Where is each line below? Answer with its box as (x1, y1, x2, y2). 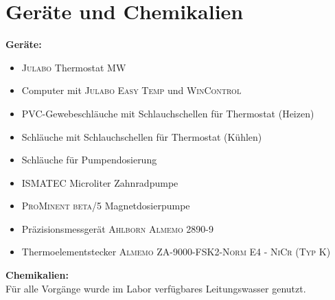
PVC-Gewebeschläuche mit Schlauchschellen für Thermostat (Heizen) (21, 106, 314, 120)
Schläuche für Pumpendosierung (21, 152, 157, 167)
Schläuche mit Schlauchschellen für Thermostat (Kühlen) (21, 129, 262, 143)
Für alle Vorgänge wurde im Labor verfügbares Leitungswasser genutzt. (5, 281, 306, 295)
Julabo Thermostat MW (21, 60, 126, 74)
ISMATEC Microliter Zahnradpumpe (21, 175, 178, 189)
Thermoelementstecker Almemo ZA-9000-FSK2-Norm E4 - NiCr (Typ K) (21, 244, 331, 259)
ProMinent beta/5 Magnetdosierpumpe (21, 198, 190, 213)
